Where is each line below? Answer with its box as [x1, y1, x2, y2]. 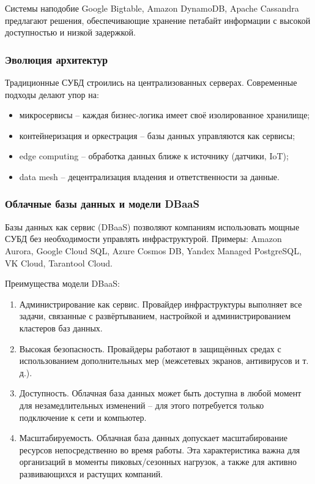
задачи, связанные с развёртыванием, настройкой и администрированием [19, 309, 291, 322]
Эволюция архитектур [5, 51, 108, 67]
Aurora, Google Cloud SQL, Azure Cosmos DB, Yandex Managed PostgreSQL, [5, 244, 302, 257]
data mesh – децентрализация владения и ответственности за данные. [19, 170, 280, 183]
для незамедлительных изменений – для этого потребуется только [19, 398, 264, 411]
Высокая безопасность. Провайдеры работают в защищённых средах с [19, 342, 281, 355]
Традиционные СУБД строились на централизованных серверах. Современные [5, 76, 297, 88]
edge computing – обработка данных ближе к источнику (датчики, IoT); [19, 149, 289, 162]
